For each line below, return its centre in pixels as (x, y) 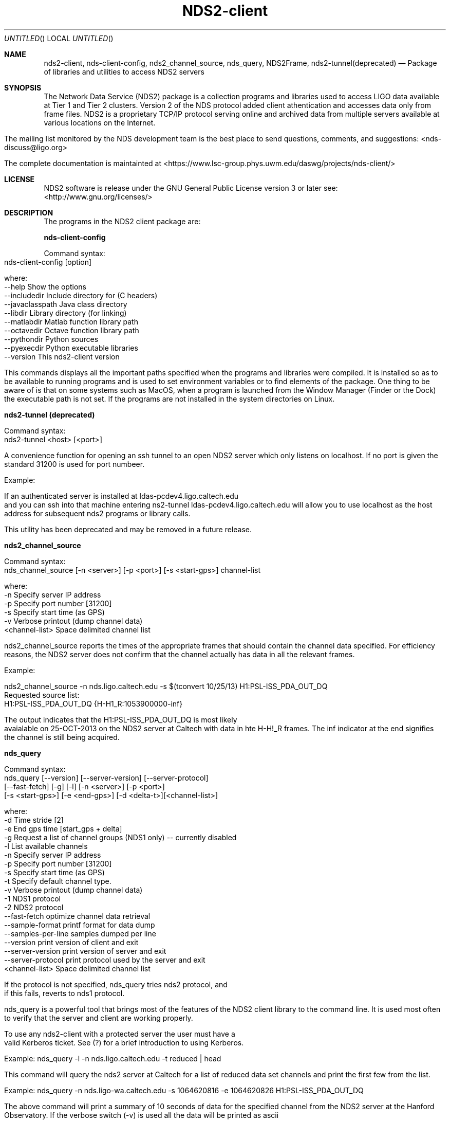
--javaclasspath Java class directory (66, 304)
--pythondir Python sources (51, 339)
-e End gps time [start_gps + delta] (63, 828)
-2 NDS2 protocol (34, 907)
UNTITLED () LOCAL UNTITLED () (59, 38)
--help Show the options (45, 286)
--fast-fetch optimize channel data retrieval (77, 916)
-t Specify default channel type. (58, 881)
